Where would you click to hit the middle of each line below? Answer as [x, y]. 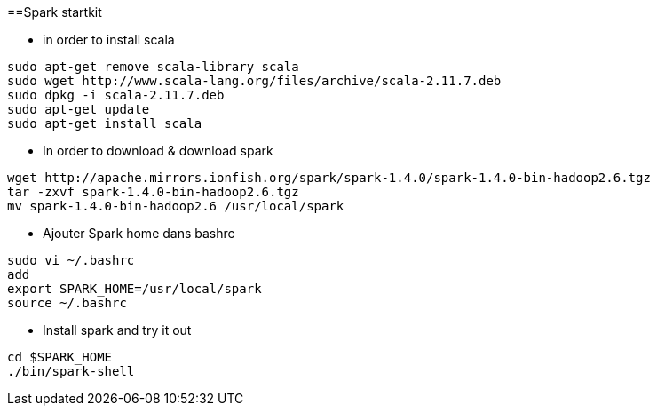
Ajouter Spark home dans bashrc [139, 233]
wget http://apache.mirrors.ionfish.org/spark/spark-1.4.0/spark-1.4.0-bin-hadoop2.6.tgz [329, 178]
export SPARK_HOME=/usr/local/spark [135, 289]
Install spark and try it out [117, 330]
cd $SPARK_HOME [60, 357]
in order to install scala [109, 40]
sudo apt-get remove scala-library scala [153, 67]
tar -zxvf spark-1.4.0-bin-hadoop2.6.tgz [153, 192]
